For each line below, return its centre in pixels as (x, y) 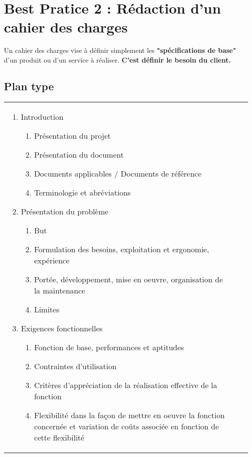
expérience (52, 260)
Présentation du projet (72, 135)
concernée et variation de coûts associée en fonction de (126, 426)
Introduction (42, 116)
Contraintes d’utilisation (75, 366)
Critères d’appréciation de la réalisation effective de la (126, 385)
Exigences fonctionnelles (62, 328)
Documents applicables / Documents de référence (118, 173)
